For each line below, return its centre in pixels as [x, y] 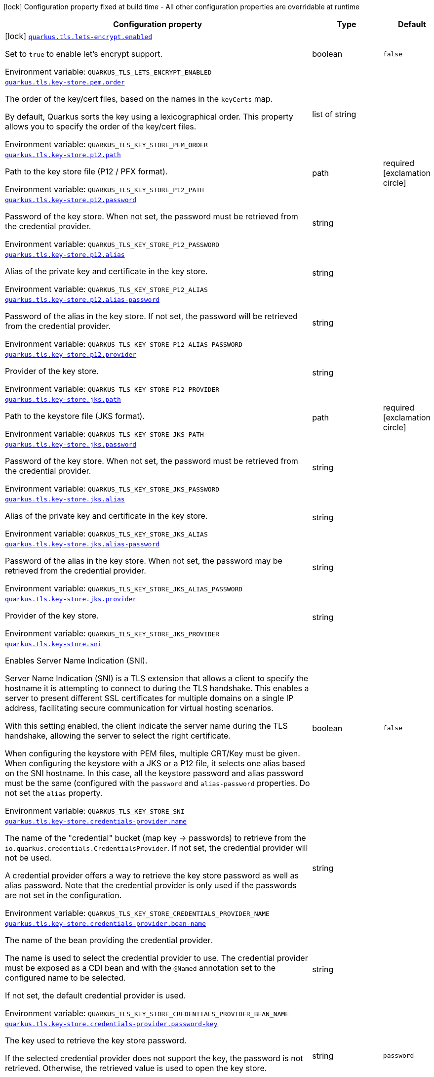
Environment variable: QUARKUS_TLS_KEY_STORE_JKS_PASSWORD [112, 489]
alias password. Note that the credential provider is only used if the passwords [151, 885]
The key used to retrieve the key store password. [96, 1040]
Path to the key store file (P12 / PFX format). [86, 171]
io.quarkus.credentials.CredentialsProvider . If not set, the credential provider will [157, 848]
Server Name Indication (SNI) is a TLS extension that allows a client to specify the [157, 678]
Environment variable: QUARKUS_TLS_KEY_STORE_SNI [95, 811]
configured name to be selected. [65, 978]
